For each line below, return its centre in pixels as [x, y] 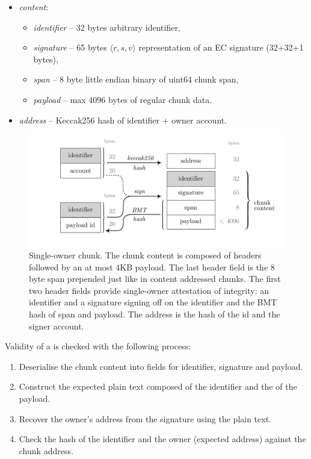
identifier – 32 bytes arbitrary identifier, [107, 27]
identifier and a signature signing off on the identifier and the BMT [153, 302]
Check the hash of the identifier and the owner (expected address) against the [162, 439]
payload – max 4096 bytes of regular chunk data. [123, 99]
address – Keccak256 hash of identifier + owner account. [123, 120]
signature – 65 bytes [70, 47]
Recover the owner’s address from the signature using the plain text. [145, 418]
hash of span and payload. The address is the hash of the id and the [155, 314]
